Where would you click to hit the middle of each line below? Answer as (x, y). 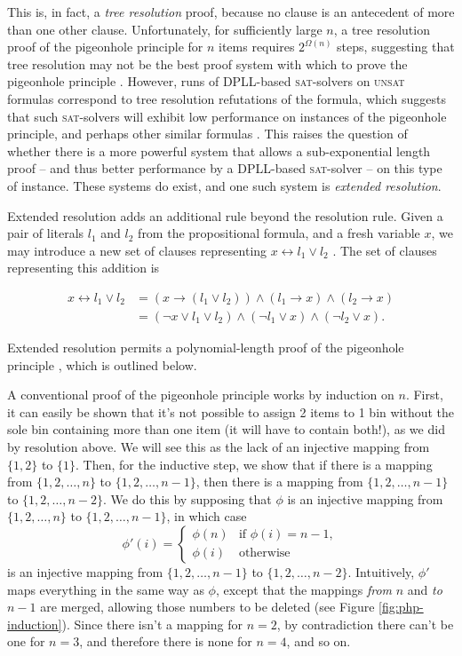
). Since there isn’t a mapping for (152, 624)
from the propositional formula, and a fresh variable (279, 233)
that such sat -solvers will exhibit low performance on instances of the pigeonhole (227, 116)
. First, (424, 395)
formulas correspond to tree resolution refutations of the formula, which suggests (227, 98)
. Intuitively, (381, 571)
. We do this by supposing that (187, 498)
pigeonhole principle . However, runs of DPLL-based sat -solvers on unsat (206, 81)
